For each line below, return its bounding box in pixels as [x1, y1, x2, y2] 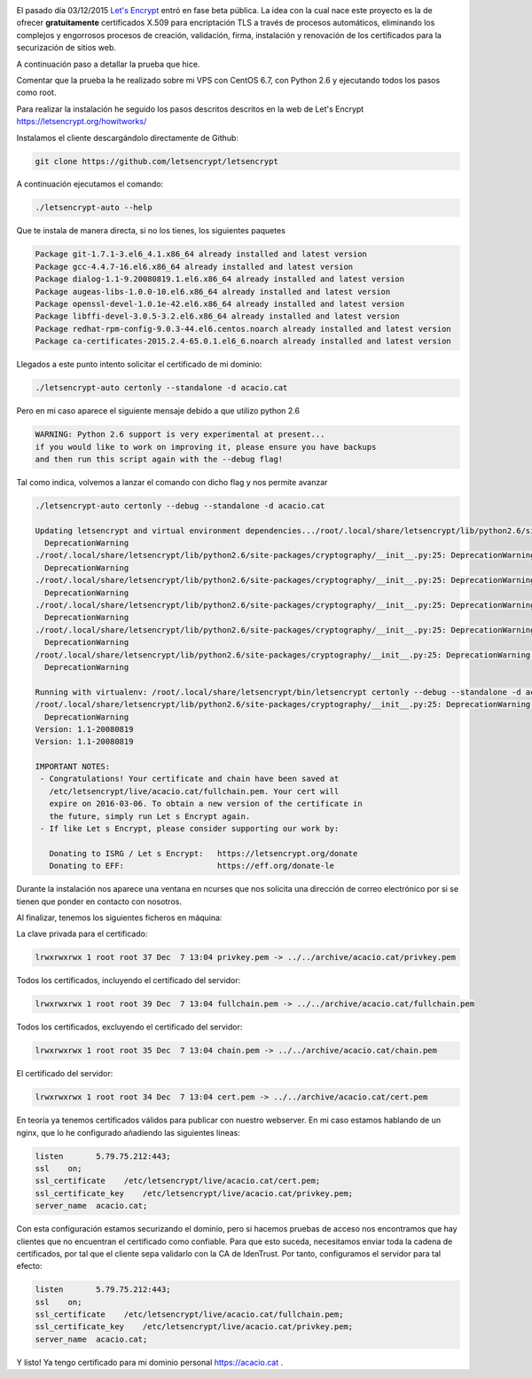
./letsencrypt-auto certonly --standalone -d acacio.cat [35, 382, 288, 393]
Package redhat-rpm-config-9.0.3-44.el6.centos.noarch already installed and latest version [35, 324, 451, 334]
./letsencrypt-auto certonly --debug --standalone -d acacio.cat [35, 500, 325, 510]
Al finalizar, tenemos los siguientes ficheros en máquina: [16, 912, 223, 923]
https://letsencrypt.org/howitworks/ [16, 116, 147, 127]
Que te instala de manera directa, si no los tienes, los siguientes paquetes [16, 225, 286, 236]
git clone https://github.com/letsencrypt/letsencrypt [35, 156, 278, 166]
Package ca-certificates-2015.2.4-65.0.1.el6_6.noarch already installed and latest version [35, 336, 451, 346]
